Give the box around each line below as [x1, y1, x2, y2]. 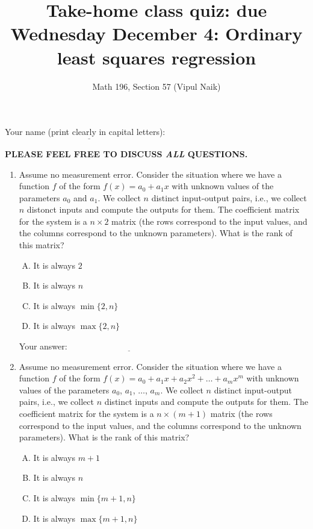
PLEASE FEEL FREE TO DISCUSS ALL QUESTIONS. [5, 147, 248, 160]
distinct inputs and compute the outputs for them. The [104, 395, 308, 408]
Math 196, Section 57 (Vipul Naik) [92, 80, 221, 92]
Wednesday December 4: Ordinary [10, 21, 303, 46]
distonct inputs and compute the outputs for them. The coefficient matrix [26, 203, 300, 216]
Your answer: [19, 340, 67, 352]
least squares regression [57, 45, 256, 69]
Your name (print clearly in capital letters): [5, 125, 166, 138]
